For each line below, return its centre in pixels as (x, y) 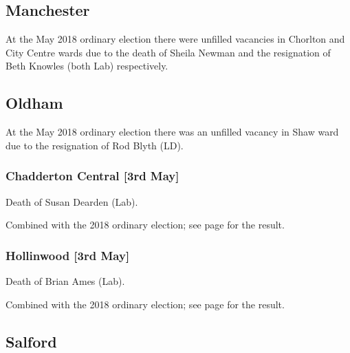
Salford (31, 341)
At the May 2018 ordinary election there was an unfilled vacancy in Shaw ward (172, 132)
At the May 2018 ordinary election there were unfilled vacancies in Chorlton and (175, 39)
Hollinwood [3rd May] (68, 255)
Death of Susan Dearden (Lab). (72, 201)
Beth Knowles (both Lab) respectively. (87, 66)
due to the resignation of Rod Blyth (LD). (95, 145)
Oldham (34, 103)
